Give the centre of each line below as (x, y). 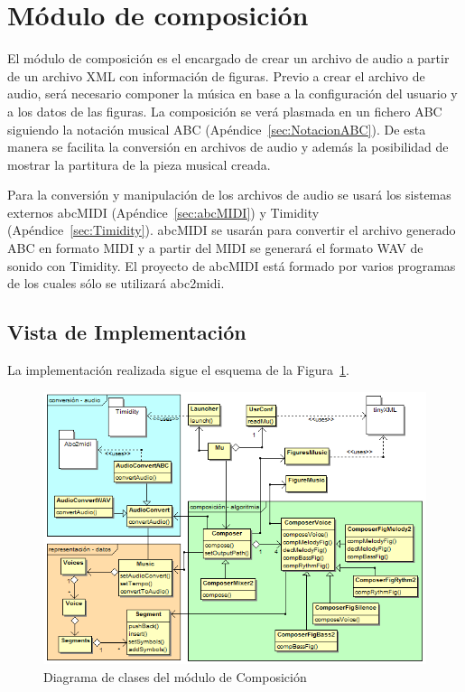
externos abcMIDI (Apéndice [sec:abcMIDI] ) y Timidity (163, 212)
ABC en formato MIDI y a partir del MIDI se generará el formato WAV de (215, 248)
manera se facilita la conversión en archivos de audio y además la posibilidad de (228, 147)
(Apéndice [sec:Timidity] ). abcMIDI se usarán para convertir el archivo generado (232, 230)
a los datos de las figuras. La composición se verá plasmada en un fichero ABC (225, 111)
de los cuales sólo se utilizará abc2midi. (116, 283)
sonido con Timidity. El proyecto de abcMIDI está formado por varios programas (232, 265)
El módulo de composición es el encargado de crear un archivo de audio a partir (228, 58)
